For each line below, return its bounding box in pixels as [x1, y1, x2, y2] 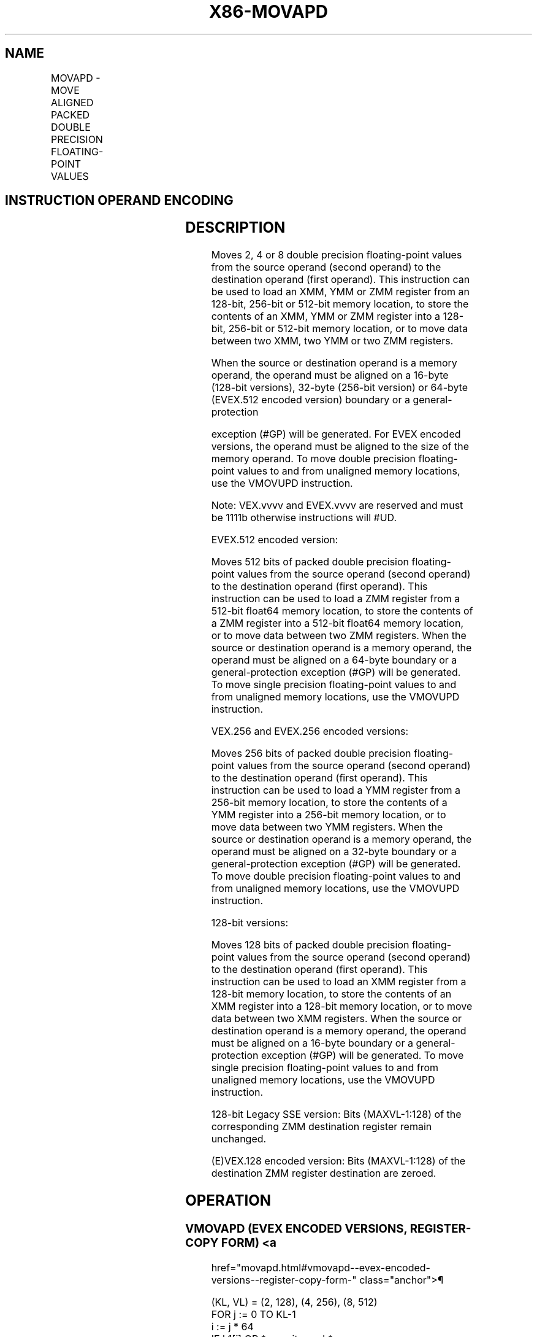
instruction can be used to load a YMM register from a [211, 784, 461, 797]
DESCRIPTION [185, 219, 286, 237]
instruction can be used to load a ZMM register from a [211, 592, 460, 605]
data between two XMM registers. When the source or [211, 1012, 462, 1025]
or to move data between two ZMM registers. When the [211, 629, 467, 642]
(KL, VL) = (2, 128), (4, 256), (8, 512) [211, 1295, 378, 1308]
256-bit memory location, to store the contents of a [211, 796, 447, 809]
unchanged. [211, 1133, 267, 1145]
